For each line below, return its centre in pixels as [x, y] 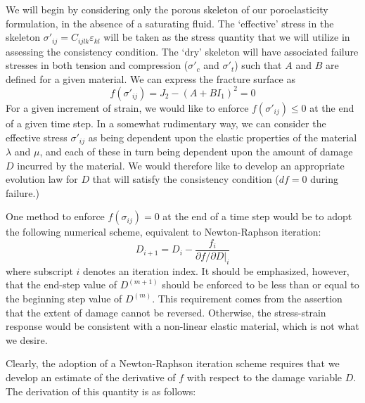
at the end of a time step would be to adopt [257, 216]
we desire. [27, 339]
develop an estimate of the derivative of [91, 377]
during [325, 179]
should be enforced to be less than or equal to [261, 284]
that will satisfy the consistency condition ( [186, 179]
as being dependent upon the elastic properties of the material [223, 137]
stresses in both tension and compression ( [97, 65]
